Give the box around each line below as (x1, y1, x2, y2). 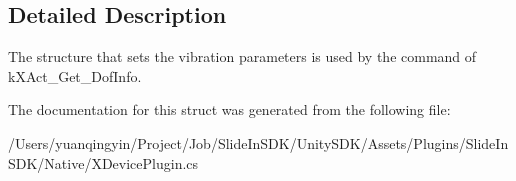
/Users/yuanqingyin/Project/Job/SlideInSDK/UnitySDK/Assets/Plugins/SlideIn (8, 132, 509, 153)
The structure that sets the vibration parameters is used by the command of (8, 46, 477, 67)
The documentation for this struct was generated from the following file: (8, 99, 451, 120)
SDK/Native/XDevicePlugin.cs (8, 152, 199, 173)
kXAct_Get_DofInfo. (8, 65, 142, 86)
